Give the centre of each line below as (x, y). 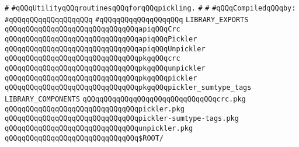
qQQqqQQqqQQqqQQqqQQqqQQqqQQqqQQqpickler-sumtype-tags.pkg (122, 119)
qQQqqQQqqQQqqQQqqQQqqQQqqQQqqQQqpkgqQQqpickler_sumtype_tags (128, 88)
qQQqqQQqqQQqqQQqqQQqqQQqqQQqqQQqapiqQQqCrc (93, 29)
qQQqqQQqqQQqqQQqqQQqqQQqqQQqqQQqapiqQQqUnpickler (105, 49)
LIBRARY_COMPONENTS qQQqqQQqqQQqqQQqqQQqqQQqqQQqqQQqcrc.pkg (125, 99)
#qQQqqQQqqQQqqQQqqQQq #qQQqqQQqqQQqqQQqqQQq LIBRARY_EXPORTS (127, 20)
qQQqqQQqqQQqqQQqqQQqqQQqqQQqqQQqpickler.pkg (95, 109)
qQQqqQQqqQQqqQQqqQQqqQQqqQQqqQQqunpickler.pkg (99, 128)
